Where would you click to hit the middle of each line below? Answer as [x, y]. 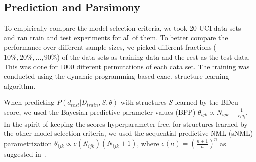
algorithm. [20, 85]
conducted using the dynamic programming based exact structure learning [117, 76]
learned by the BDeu [207, 102]
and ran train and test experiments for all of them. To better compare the [116, 37]
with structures [143, 102]
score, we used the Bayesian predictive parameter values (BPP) [100, 112]
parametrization [28, 143]
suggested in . [25, 154]
